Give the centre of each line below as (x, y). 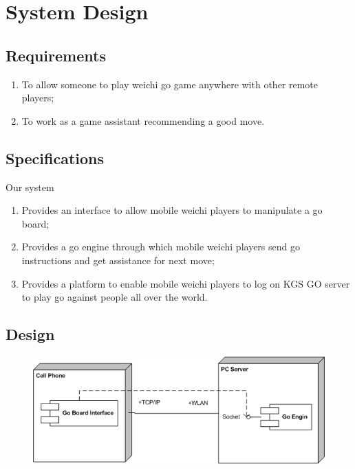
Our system (30, 187)
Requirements (56, 55)
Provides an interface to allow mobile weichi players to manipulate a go (172, 210)
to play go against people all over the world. (115, 297)
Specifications (55, 158)
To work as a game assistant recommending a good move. (143, 120)
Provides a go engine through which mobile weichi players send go (161, 247)
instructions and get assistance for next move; (118, 260)
